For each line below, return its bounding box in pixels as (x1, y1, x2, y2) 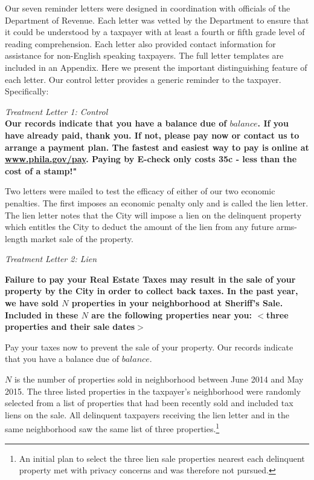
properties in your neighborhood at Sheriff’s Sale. (71, 297, 283, 309)
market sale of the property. (30, 232, 133, 245)
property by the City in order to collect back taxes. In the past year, (5, 284, 298, 297)
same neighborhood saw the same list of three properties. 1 (5, 421, 220, 435)
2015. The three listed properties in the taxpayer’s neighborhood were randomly (5, 384, 301, 397)
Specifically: (5, 85, 49, 97)
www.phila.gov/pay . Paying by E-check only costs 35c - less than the (5, 153, 297, 165)
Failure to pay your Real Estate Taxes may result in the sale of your (5, 272, 296, 285)
